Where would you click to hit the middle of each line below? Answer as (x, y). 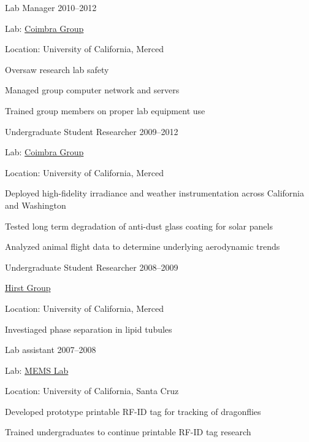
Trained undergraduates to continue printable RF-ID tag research (128, 432)
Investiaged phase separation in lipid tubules (89, 329)
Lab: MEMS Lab (37, 370)
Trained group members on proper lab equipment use (105, 110)
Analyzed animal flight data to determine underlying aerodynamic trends (143, 246)
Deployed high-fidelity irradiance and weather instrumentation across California (154, 193)
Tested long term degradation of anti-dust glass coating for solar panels (139, 226)
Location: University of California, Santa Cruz (92, 391)
